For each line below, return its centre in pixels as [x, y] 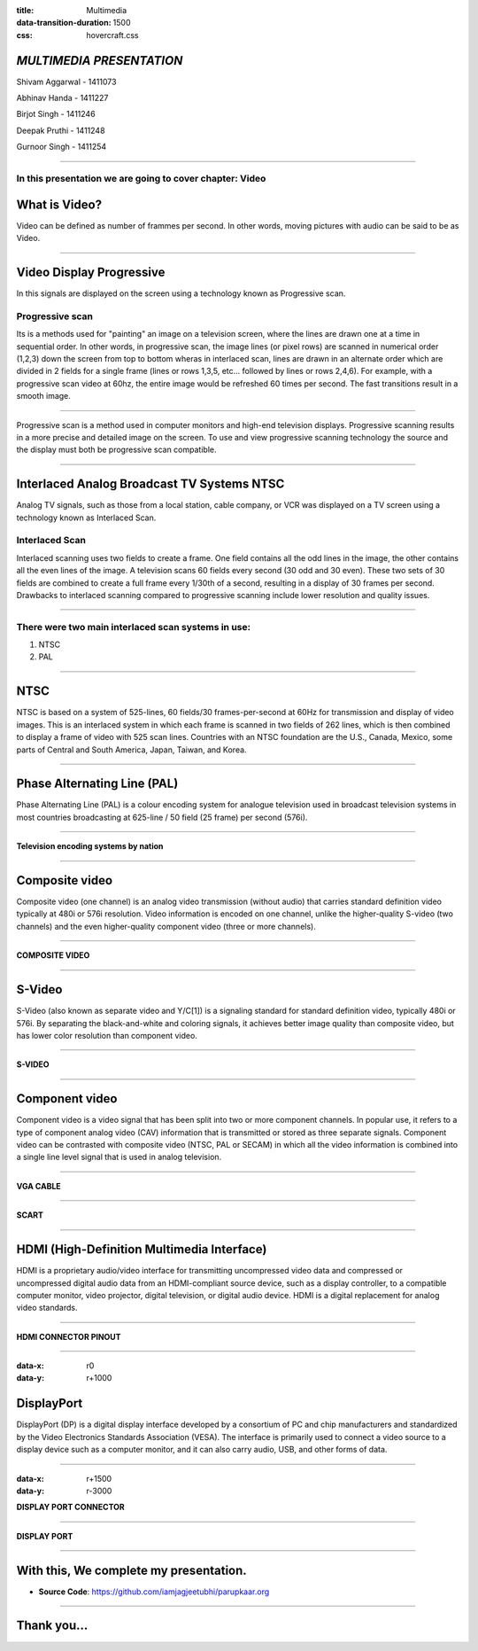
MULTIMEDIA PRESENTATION [100, 61]
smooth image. [43, 396]
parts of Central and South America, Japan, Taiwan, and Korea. [131, 750]
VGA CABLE [39, 1186]
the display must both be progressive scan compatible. [116, 450]
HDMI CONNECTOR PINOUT [69, 1336]
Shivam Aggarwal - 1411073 [66, 82]
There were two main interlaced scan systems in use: [134, 627]
